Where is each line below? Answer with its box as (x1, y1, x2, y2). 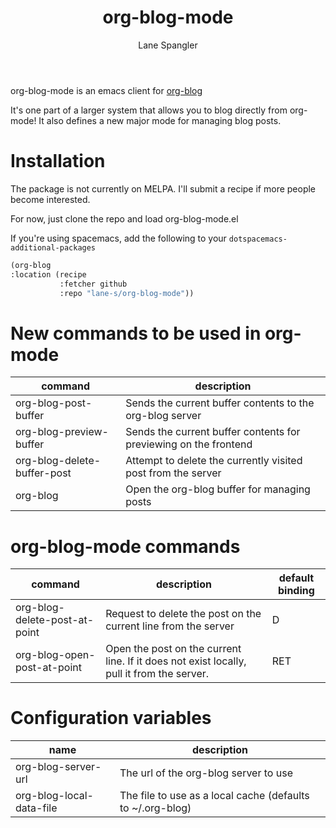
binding (277, 584, 315, 598)
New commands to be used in (10, 322, 262, 345)
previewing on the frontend (125, 437, 253, 451)
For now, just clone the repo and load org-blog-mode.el (10, 212, 239, 225)
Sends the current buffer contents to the (125, 396, 315, 410)
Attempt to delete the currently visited (125, 454, 303, 468)
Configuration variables (10, 707, 212, 730)
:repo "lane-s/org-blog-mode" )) (59, 288, 195, 298)
